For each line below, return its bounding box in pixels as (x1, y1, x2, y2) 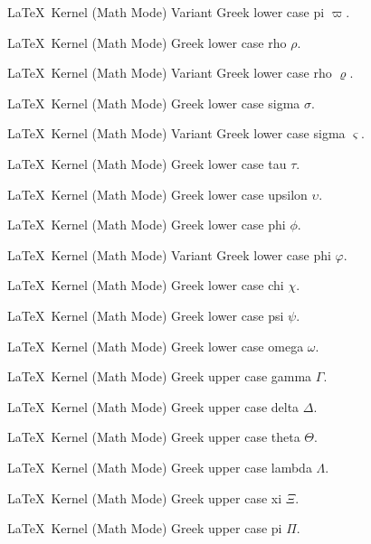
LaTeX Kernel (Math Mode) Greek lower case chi (7, 276, 284, 295)
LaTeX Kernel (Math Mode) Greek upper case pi (7, 519, 282, 538)
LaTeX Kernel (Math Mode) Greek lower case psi (7, 305, 284, 324)
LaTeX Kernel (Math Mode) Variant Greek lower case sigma (7, 124, 346, 143)
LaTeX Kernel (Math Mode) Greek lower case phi (7, 215, 286, 234)
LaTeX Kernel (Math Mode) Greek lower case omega (7, 336, 304, 355)
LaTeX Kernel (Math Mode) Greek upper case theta (7, 427, 300, 446)
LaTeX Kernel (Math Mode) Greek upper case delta (7, 397, 300, 416)
